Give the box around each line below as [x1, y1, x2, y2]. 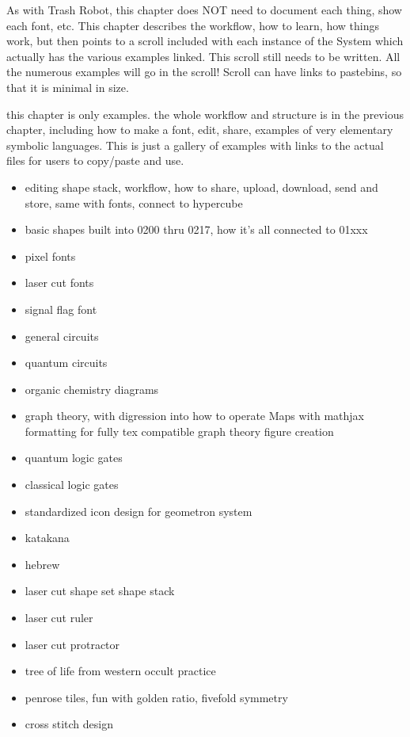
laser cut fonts [25, 274, 94, 291]
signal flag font [25, 300, 97, 317]
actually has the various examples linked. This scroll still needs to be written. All [6, 48, 401, 64]
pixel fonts [25, 247, 76, 264]
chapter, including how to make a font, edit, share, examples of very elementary [6, 121, 393, 138]
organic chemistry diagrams [25, 380, 159, 397]
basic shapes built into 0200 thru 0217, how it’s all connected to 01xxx [25, 221, 368, 238]
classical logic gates [25, 476, 119, 493]
